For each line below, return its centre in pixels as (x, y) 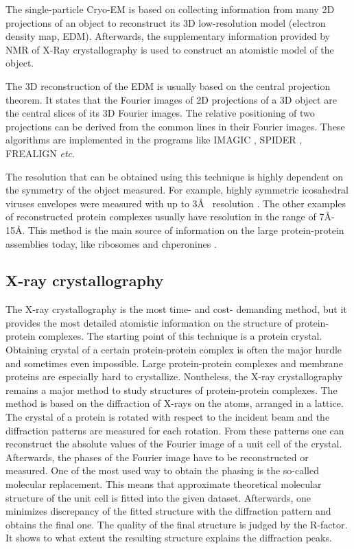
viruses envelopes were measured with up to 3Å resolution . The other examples (176, 203)
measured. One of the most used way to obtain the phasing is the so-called (163, 470)
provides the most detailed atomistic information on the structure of (149, 322)
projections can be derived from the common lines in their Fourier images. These (175, 126)
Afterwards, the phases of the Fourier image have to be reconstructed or (157, 457)
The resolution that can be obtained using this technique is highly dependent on (174, 176)
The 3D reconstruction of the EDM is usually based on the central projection (168, 85)
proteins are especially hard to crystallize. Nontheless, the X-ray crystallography (174, 376)
